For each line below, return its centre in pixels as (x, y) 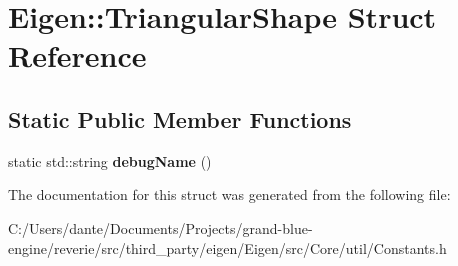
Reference (77, 55)
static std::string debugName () (110, 160)
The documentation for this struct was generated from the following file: (229, 194)
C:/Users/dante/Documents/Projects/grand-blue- (160, 227)
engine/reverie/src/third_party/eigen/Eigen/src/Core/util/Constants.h (227, 247)
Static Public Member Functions (180, 118)
